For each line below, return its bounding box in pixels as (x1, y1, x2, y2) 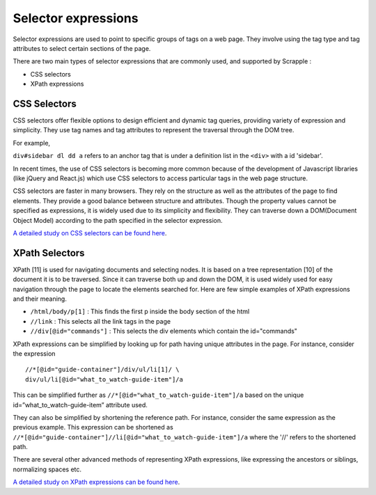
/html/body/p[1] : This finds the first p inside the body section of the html (30, 307, 250, 316)
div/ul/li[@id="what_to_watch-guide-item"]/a (25, 375, 184, 383)
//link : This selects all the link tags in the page (30, 317, 171, 325)
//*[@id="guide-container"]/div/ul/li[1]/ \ (25, 366, 180, 374)
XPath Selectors (13, 247, 85, 259)
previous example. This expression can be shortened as (13, 423, 173, 432)
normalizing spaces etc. (13, 465, 82, 473)
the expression (13, 349, 56, 358)
